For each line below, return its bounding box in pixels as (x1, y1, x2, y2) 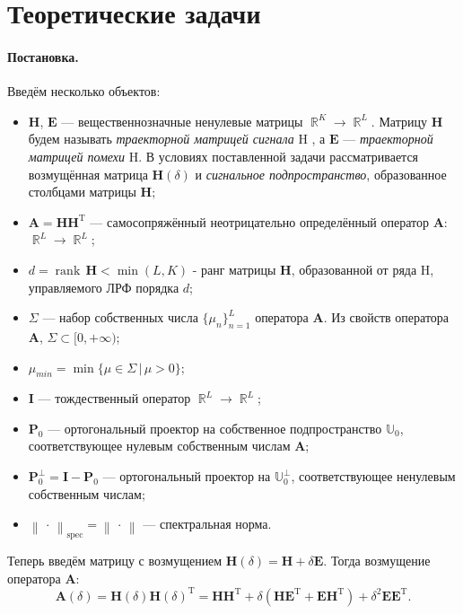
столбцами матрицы (28, 182, 136, 201)
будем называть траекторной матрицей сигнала (28, 129, 294, 148)
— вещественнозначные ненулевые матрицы (61, 111, 303, 130)
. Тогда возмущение (323, 551, 431, 570)
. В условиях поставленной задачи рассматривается (138, 146, 419, 165)
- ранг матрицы (192, 259, 276, 278)
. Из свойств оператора (323, 308, 450, 327)
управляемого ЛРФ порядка (28, 277, 179, 296)
